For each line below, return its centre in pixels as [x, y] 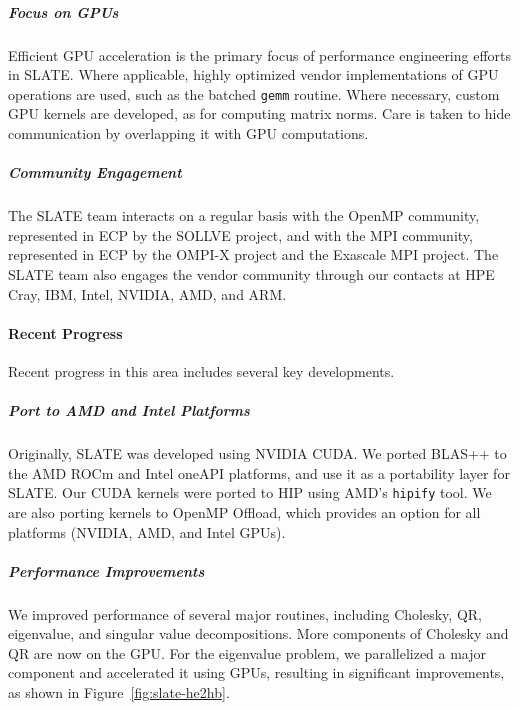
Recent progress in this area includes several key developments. [201, 370]
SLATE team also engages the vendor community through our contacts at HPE [251, 273]
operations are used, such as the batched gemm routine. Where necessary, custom [254, 93]
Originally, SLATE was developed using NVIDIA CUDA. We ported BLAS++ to [257, 453]
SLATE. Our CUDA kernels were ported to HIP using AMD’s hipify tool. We [250, 492]
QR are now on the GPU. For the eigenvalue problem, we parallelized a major [247, 652]
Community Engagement [95, 172]
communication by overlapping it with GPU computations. [188, 133]
